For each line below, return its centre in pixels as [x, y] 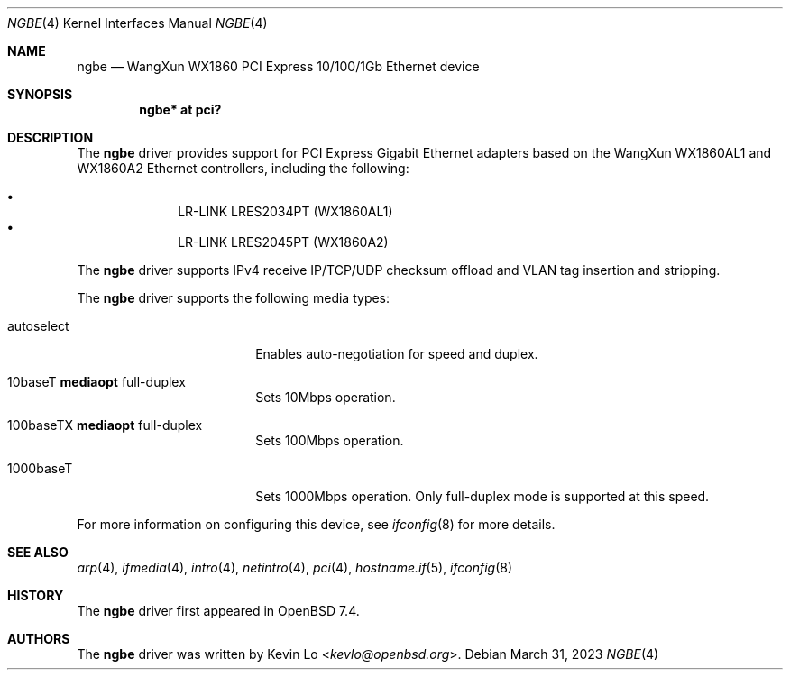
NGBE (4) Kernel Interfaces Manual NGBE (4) [138, 23]
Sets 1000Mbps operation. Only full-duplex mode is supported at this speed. [482, 496]
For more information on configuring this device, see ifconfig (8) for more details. [316, 524]
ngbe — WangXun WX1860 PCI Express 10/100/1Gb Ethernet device [278, 66]
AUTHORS [39, 639]
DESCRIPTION [51, 137]
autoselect [38, 326]
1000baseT [40, 468]
